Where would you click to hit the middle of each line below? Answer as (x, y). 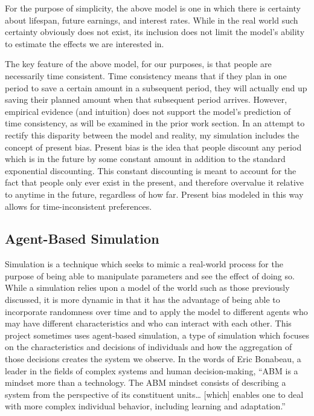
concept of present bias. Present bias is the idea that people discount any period (153, 147)
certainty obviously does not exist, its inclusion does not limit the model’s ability (155, 32)
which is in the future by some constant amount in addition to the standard (145, 159)
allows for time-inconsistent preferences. (78, 206)
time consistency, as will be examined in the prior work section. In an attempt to (155, 123)
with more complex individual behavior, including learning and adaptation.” (145, 406)
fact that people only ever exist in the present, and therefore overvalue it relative (155, 182)
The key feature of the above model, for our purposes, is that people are (138, 64)
